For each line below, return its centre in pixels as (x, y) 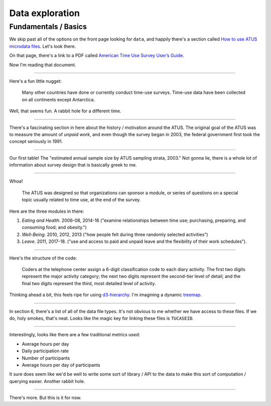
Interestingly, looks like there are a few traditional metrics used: (75, 335)
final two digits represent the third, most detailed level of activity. (89, 283)
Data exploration (45, 13)
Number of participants (46, 358)
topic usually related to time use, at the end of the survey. (81, 200)
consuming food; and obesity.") (54, 227)
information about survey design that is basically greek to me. (73, 165)
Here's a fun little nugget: (36, 81)
